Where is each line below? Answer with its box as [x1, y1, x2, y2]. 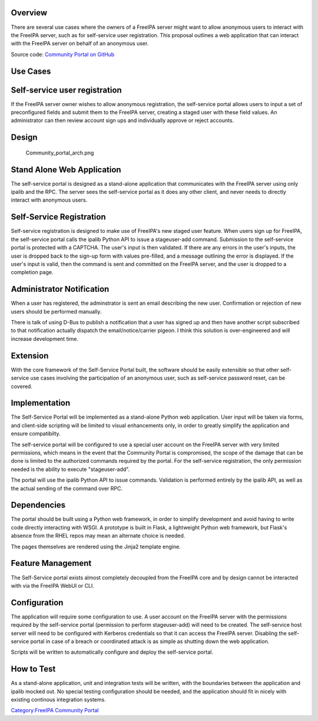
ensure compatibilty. [11, 430, 61, 437]
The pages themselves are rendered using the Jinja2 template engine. [11, 543, 181, 550]
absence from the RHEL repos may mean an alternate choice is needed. [11, 532, 185, 539]
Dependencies [11, 500, 66, 510]
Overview [11, 8, 48, 18]
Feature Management [11, 558, 92, 568]
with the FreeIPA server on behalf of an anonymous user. [11, 40, 149, 47]
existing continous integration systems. [11, 696, 106, 703]
